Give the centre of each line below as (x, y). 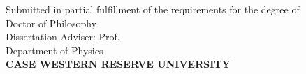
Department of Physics (54, 50)
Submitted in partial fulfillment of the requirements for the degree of (153, 9)
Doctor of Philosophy (51, 23)
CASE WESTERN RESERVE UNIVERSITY (118, 64)
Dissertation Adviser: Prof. (63, 37)
